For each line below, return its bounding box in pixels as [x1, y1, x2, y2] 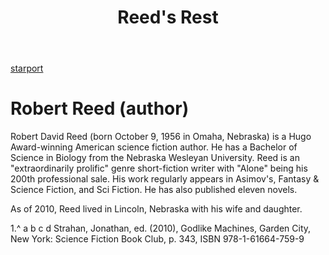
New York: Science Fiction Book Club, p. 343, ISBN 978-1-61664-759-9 [10, 233, 305, 245]
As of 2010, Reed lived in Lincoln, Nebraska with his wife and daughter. [10, 203, 303, 215]
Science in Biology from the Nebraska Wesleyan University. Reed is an [10, 152, 300, 164]
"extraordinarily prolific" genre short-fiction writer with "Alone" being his [10, 162, 308, 175]
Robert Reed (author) [10, 97, 190, 120]
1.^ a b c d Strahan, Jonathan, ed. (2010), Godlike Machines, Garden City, [10, 222, 312, 235]
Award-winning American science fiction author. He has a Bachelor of [10, 141, 298, 153]
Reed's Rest [117, 6, 219, 29]
